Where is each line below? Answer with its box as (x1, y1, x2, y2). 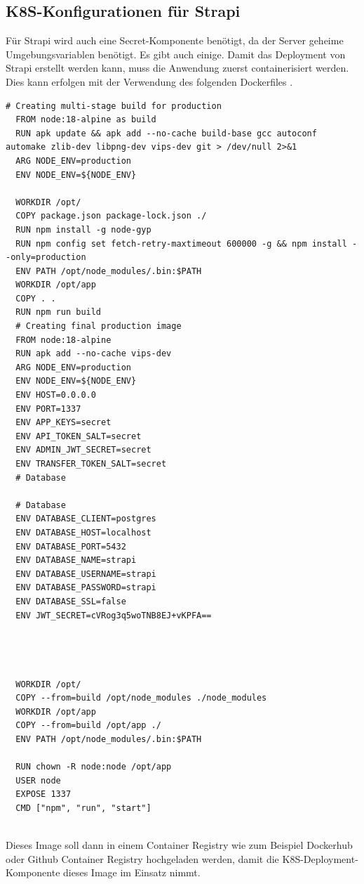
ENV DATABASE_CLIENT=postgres (15, 514, 156, 524)
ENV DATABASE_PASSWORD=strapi (15, 583, 156, 593)
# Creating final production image (15, 321, 182, 332)
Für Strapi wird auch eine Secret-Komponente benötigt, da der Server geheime (6, 33, 344, 48)
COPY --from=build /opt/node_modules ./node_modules (15, 693, 267, 703)
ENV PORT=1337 (15, 403, 81, 414)
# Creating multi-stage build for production (6, 100, 222, 111)
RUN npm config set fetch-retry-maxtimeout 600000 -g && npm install (15, 238, 347, 249)
